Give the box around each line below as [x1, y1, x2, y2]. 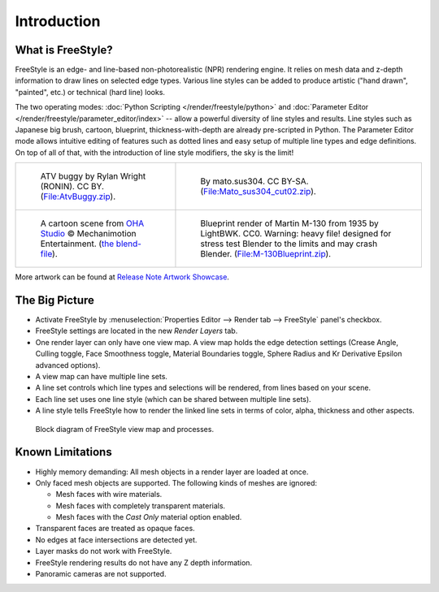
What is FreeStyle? [15, 43, 113, 57]
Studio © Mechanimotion [40, 228, 137, 240]
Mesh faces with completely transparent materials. [55, 500, 226, 511]
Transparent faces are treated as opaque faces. [35, 524, 195, 534]
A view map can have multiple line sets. [35, 372, 168, 382]
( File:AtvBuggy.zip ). [40, 191, 116, 202]
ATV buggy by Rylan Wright [40, 171, 146, 182]
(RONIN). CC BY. [40, 181, 105, 192]
